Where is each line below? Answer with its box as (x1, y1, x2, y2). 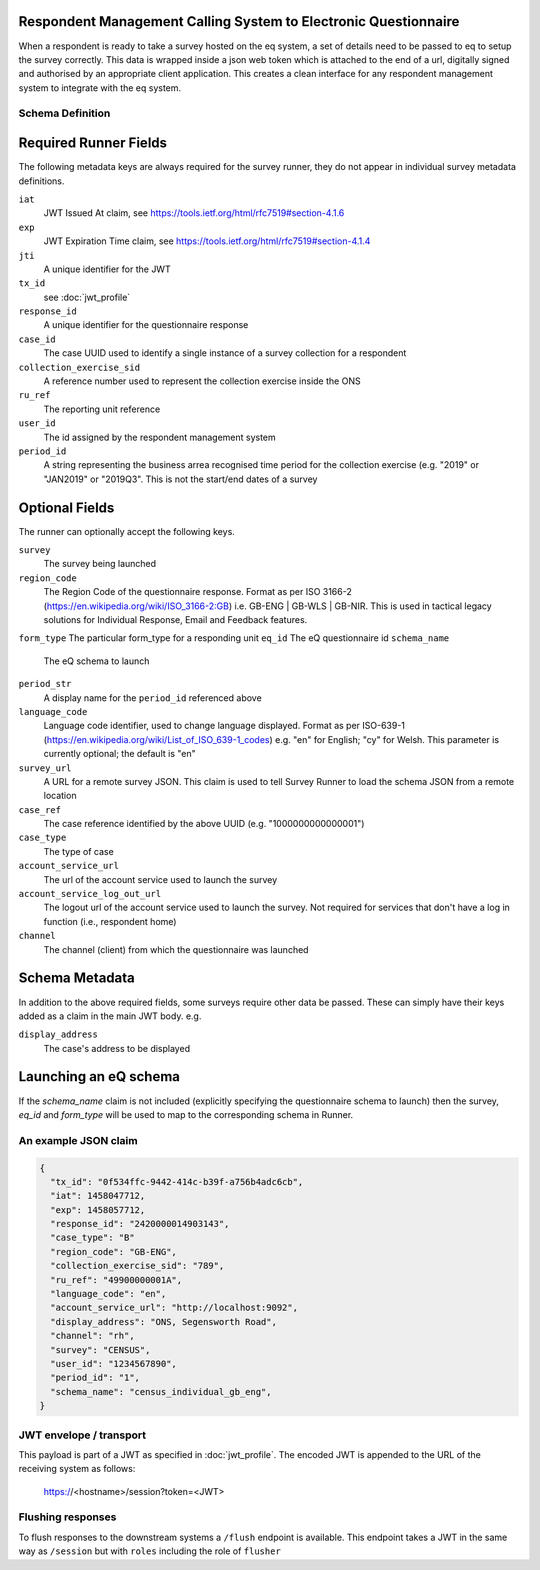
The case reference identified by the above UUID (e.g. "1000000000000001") (43, 818, 365, 830)
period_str (18, 678, 72, 690)
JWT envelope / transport (18, 1428, 147, 1442)
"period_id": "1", (50, 1372, 140, 1384)
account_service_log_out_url (18, 888, 162, 900)
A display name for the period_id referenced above (43, 691, 262, 704)
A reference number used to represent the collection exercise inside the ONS (43, 375, 361, 387)
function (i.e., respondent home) (43, 915, 177, 927)
